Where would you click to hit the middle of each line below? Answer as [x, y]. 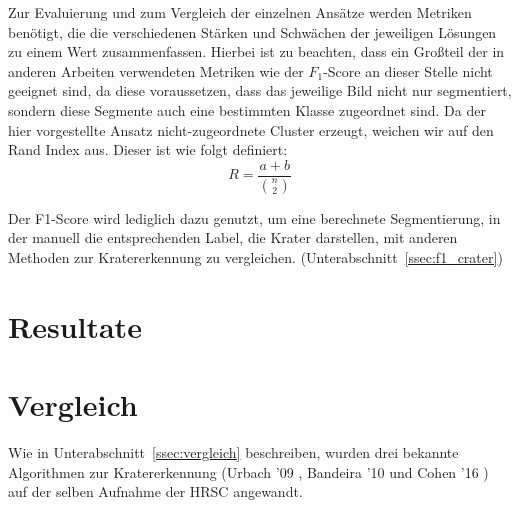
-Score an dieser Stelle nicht [408, 70]
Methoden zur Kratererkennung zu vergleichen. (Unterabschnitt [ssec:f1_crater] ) [255, 256]
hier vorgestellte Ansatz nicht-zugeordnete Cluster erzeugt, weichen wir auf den [251, 129]
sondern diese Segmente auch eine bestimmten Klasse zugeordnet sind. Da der [247, 109]
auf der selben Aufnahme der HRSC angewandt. [155, 491]
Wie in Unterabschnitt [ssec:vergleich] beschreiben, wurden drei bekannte [233, 451]
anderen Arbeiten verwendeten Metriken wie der [156, 70]
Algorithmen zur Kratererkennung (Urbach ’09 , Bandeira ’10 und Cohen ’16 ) [248, 471]
